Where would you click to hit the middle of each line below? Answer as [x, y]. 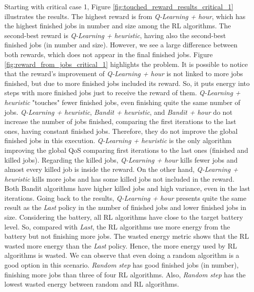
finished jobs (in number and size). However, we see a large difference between [121, 45]
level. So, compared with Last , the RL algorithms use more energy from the [117, 226]
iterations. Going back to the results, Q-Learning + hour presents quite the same [126, 198]
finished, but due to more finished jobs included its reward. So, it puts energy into [127, 83]
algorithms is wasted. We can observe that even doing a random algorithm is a [122, 255]
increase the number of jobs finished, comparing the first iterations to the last [120, 121]
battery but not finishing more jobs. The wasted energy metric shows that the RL [127, 236]
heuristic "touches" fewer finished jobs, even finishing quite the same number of [122, 102]
